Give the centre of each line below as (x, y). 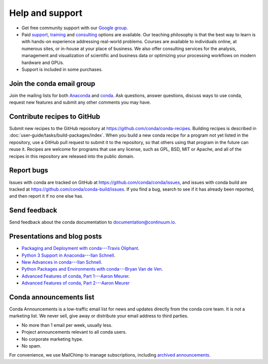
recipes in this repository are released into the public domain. (72, 156)
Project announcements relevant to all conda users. (74, 332)
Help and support (46, 13)
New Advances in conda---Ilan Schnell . (62, 262)
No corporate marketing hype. (53, 339)
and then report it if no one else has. (46, 196)
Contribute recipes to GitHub (55, 116)
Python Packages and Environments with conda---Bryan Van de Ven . (92, 269)
